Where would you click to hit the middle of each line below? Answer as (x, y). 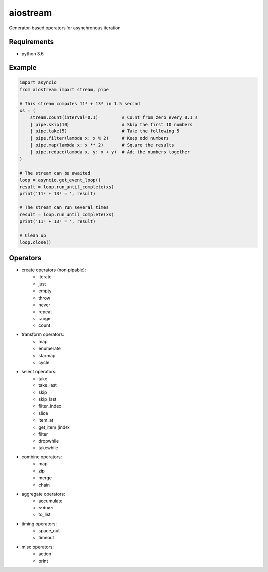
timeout (46, 538)
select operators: (39, 372)
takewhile (48, 448)
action (45, 554)
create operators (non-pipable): (54, 270)
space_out (49, 531)
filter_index (50, 406)
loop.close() (35, 242)
